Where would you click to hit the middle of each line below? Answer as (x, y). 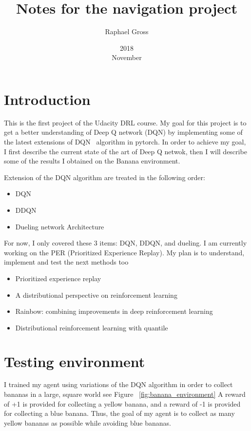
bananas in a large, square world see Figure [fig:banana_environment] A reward (125, 394)
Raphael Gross (127, 31)
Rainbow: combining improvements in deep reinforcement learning (114, 311)
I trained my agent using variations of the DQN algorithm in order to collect (118, 384)
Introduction (47, 99)
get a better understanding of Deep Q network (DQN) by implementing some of (123, 132)
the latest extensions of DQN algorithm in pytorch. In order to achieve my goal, (125, 142)
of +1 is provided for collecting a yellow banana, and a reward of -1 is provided (122, 403)
